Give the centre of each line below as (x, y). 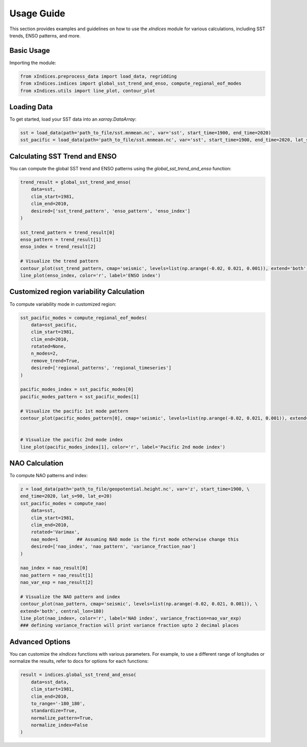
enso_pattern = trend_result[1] (61, 240)
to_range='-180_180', (58, 703)
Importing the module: (33, 63)
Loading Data (31, 107)
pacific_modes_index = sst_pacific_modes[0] (77, 389)
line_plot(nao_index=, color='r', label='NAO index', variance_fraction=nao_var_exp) (131, 618)
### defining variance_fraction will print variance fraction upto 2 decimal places (129, 625)
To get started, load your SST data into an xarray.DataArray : (73, 119)
